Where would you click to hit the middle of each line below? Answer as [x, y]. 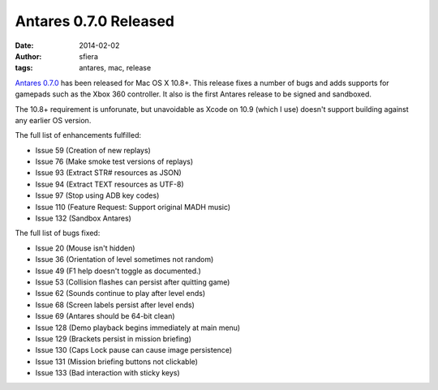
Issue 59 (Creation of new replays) [93, 150]
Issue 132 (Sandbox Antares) [83, 218]
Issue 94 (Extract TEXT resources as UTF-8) [109, 184]
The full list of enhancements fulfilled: [78, 135]
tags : [24, 68]
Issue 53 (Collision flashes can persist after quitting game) [133, 282]
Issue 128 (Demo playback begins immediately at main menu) [138, 328]
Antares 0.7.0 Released [94, 21]
